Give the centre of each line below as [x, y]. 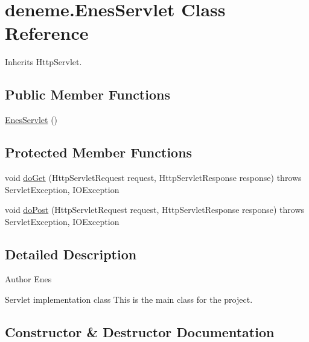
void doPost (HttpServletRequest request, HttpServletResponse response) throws [155, 210]
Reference [47, 33]
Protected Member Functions [99, 152]
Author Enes [28, 279]
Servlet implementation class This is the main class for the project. [129, 299]
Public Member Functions [88, 94]
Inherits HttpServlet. [43, 62]
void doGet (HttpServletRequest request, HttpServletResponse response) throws [153, 177]
